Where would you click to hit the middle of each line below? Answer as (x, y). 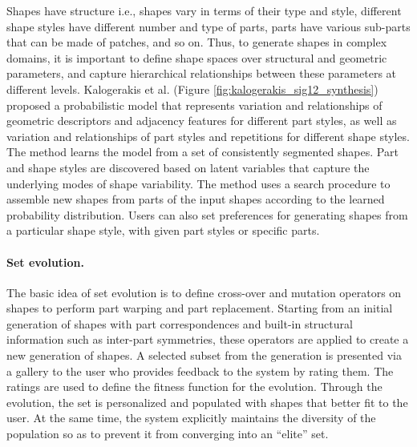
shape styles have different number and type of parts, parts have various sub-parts (208, 26)
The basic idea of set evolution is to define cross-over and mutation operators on (204, 292)
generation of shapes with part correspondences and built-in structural (180, 323)
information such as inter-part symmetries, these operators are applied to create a (208, 339)
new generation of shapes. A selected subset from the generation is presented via (204, 355)
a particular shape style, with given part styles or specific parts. (163, 230)
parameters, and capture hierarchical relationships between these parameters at (202, 73)
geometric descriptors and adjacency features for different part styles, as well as (202, 121)
